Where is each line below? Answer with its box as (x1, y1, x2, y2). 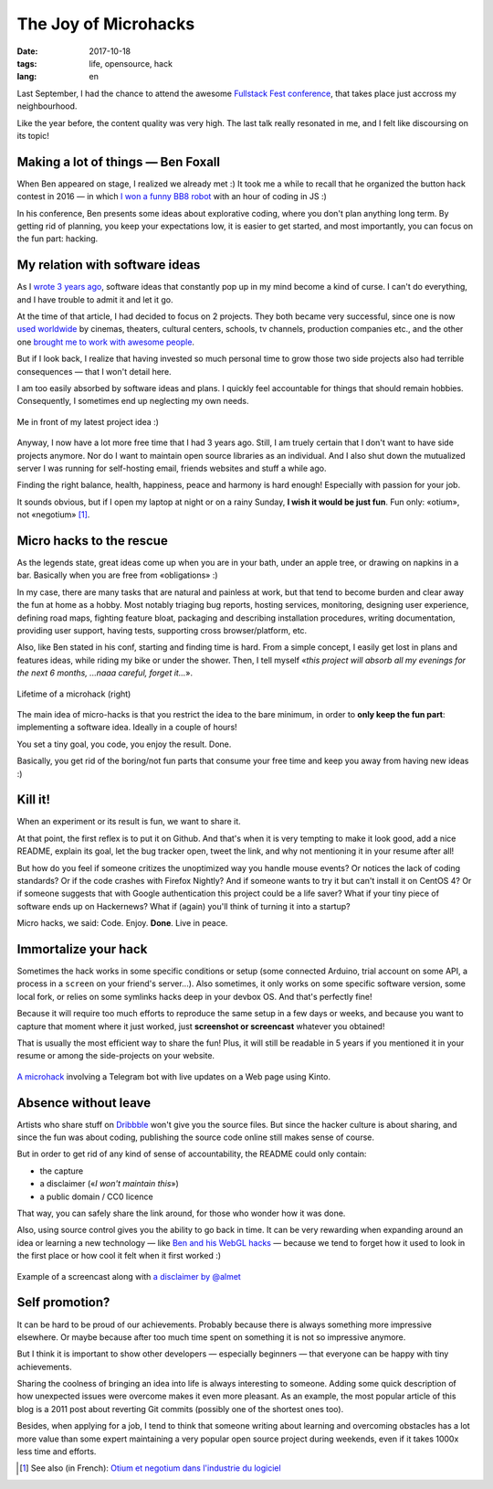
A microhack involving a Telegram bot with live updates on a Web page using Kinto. (16, 1070, 331, 1082)
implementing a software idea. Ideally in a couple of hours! (16, 722, 237, 733)
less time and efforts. (16, 1446, 97, 1457)
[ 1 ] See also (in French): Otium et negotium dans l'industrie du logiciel (19, 1462, 282, 1473)
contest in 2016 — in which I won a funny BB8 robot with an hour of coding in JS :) (16, 191, 328, 202)
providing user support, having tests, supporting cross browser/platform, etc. (16, 624, 308, 635)
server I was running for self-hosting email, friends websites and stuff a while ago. (16, 463, 327, 473)
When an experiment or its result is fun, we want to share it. (16, 816, 241, 827)
